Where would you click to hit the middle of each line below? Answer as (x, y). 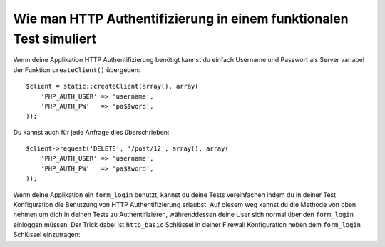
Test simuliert (55, 39)
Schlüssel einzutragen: (47, 235)
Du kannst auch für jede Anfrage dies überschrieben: (91, 132)
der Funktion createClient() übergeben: (77, 70)
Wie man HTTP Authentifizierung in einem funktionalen (181, 19)
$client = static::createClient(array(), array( (112, 86)
